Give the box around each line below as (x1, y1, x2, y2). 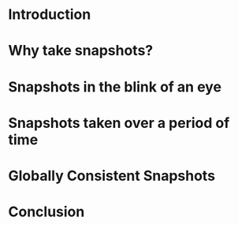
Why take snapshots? (8, 42, 154, 60)
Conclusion (8, 203, 85, 221)
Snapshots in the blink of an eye (8, 77, 222, 96)
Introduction (8, 6, 91, 24)
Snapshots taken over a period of (8, 114, 230, 132)
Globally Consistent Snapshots (8, 167, 215, 185)
